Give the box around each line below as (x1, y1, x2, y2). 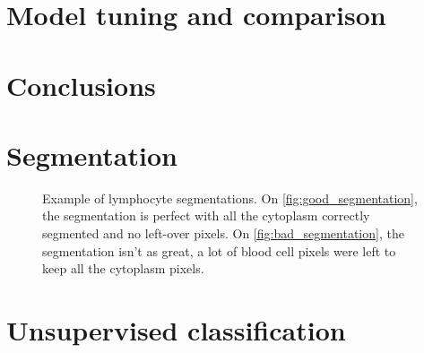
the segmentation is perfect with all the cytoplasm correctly (42, 206, 370, 225)
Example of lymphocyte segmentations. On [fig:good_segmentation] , (42, 188, 418, 207)
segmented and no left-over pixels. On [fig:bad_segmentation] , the (42, 224, 404, 243)
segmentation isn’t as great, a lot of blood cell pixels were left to (42, 241, 396, 260)
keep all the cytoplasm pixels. (42, 259, 204, 278)
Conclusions (6, 66, 156, 103)
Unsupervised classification (6, 312, 346, 349)
